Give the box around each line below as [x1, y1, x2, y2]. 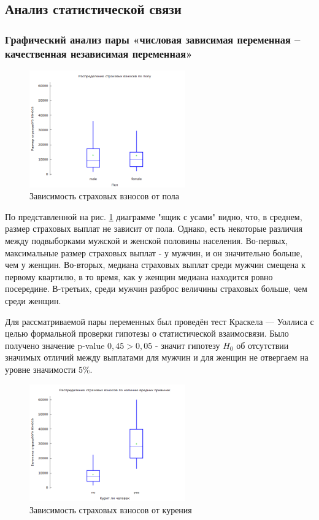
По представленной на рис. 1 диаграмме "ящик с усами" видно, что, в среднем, [5, 210, 302, 223]
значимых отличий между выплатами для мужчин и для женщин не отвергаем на [5, 351, 309, 364]
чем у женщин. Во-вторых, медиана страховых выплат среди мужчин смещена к [5, 258, 306, 271]
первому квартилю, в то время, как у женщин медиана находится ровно [5, 270, 273, 283]
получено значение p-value [5, 338, 105, 351]
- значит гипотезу [155, 338, 220, 351]
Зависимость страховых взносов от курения [29, 503, 192, 516]
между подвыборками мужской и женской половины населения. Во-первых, [5, 234, 288, 247]
